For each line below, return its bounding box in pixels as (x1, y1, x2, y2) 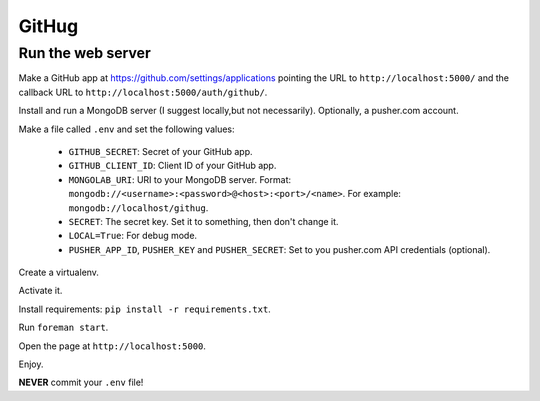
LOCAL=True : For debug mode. (68, 230, 198, 242)
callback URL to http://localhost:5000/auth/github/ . (18, 86, 268, 98)
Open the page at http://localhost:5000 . (18, 340, 207, 352)
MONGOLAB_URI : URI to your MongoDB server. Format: (68, 173, 292, 185)
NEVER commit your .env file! (18, 376, 144, 389)
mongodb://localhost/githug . (68, 201, 209, 214)
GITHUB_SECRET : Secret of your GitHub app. (68, 145, 254, 157)
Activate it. (18, 285, 63, 297)
